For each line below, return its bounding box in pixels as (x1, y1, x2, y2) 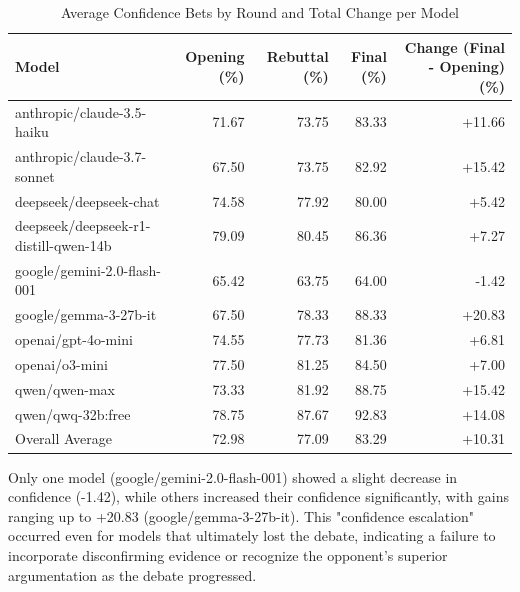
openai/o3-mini (15, 353, 108, 374)
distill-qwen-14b (15, 234, 112, 255)
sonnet (15, 165, 55, 186)
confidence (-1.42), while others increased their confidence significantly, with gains (8, 486, 509, 507)
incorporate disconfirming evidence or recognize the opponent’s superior (8, 544, 448, 565)
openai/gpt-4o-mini (15, 329, 133, 350)
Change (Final (404, 36, 505, 57)
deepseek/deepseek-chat (15, 190, 160, 211)
